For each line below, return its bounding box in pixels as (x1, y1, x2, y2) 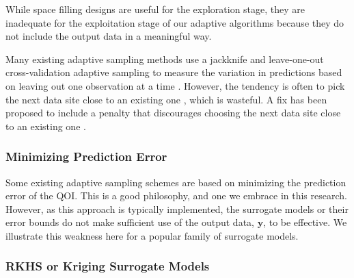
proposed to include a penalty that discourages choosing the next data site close (5, 105, 341, 120)
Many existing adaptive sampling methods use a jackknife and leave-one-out (5, 51, 324, 66)
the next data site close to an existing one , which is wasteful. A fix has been (5, 92, 327, 106)
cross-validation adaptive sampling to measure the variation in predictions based (5, 65, 342, 79)
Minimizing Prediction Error (5, 148, 167, 165)
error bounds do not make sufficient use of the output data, (5, 215, 254, 229)
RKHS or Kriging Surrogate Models (5, 257, 210, 275)
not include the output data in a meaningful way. (5, 29, 212, 43)
